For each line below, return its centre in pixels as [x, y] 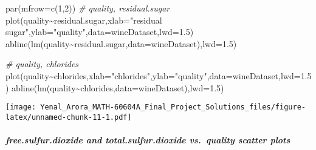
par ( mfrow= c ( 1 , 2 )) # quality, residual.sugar [88, 8]
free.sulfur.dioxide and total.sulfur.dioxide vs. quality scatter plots [148, 140]
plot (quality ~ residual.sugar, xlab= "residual [84, 20]
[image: [21, 107]
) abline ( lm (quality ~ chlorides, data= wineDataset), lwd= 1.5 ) [115, 87]
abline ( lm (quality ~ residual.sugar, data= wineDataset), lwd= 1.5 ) [121, 43]
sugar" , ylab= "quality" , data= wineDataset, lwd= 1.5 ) [100, 32]
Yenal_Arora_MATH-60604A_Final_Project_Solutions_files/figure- [173, 107]
